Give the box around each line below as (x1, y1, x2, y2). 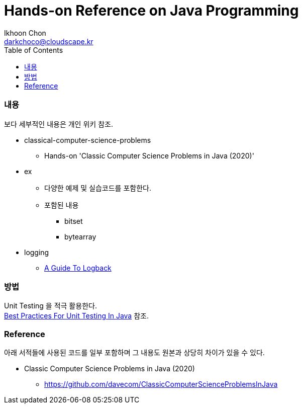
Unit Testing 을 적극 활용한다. (4, 301, 97, 310)
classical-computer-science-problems (24, 135, 151, 144)
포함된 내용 (44, 200, 79, 209)
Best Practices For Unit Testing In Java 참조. (4, 311, 149, 320)
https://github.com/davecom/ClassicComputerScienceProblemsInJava (44, 380, 278, 388)
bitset (64, 216, 83, 225)
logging (24, 248, 49, 257)
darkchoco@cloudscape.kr (4, 37, 93, 46)
